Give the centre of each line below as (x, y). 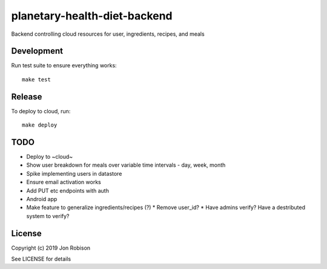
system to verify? (48, 216)
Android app (42, 199)
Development (37, 51)
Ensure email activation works (64, 182)
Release (27, 97)
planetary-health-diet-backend (92, 16)
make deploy (40, 125)
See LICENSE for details (41, 259)
